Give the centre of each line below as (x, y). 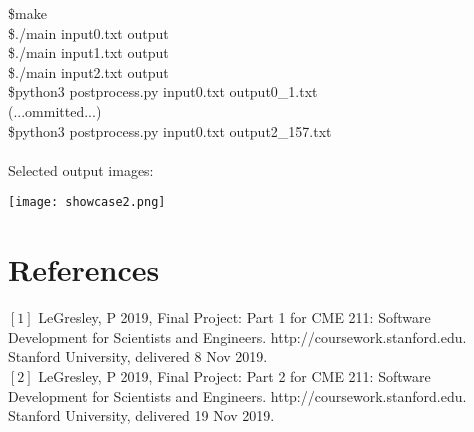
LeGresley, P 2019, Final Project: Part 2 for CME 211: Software (234, 375)
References (84, 269)
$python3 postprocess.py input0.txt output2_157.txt (170, 130)
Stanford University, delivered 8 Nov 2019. (138, 356)
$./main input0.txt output (88, 32)
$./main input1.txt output (88, 52)
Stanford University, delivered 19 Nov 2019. (141, 415)
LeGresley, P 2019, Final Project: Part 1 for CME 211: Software (234, 317)
